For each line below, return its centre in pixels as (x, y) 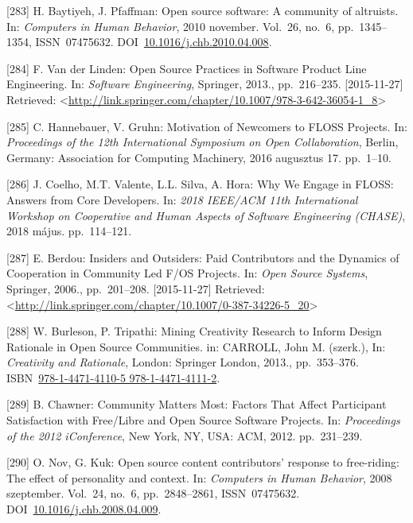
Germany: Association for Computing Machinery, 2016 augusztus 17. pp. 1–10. (199, 157)
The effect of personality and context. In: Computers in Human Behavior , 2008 (199, 477)
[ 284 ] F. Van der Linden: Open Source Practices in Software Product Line (187, 68)
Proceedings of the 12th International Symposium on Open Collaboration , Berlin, (203, 142)
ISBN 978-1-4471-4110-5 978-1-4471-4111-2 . (113, 377)
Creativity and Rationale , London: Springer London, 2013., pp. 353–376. (183, 362)
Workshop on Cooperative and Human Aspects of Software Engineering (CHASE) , (206, 215)
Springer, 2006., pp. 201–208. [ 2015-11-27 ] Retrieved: (136, 288)
